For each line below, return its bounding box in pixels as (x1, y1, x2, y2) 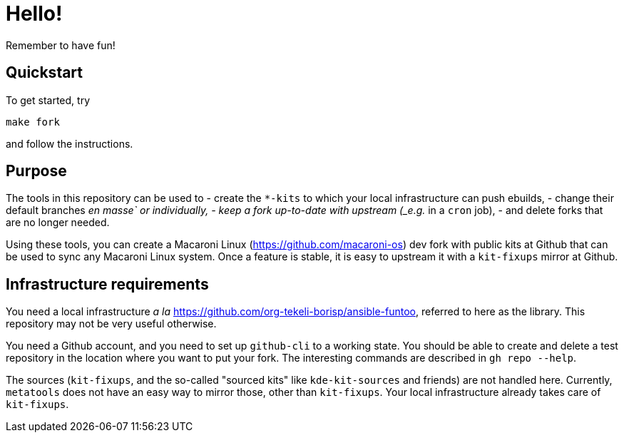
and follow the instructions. (6, 137, 133, 150)
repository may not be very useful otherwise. (6, 317, 217, 330)
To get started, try (6, 93, 91, 106)
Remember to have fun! (6, 39, 116, 51)
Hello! (6, 1, 63, 26)
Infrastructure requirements (6, 275, 209, 293)
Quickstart (6, 63, 83, 82)
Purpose (6, 162, 67, 180)
